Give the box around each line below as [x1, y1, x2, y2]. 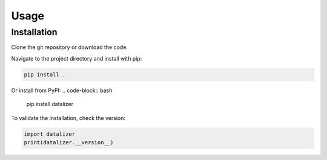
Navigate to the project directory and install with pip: [11, 55, 142, 62]
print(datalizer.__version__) [24, 139, 114, 145]
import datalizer [24, 130, 76, 138]
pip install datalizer [26, 101, 74, 108]
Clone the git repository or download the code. [11, 44, 128, 51]
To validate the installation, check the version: [11, 114, 125, 121]
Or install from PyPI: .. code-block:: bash [11, 87, 113, 94]
